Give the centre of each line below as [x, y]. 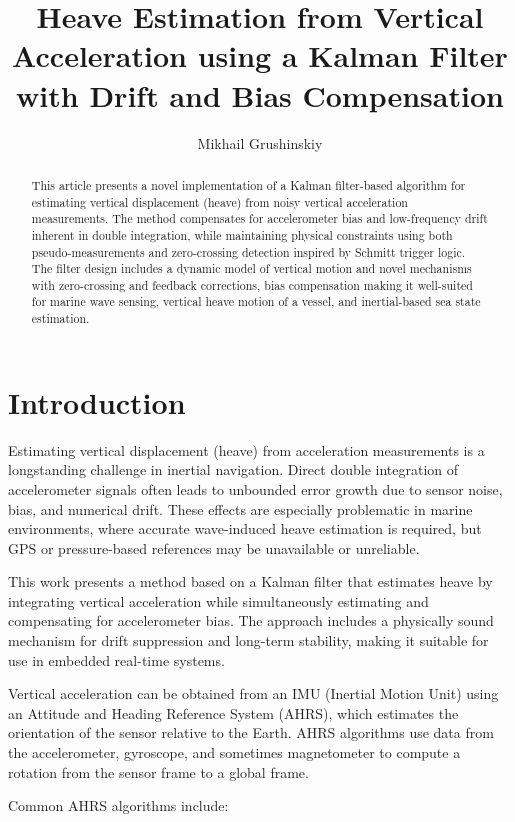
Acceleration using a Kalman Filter [260, 55]
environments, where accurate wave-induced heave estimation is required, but [245, 528]
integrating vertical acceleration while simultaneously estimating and [218, 600]
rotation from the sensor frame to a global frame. [158, 771]
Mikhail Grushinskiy [260, 142]
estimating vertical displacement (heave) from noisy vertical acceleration [219, 201]
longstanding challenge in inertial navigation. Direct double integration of [233, 469]
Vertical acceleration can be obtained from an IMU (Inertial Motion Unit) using [253, 693]
